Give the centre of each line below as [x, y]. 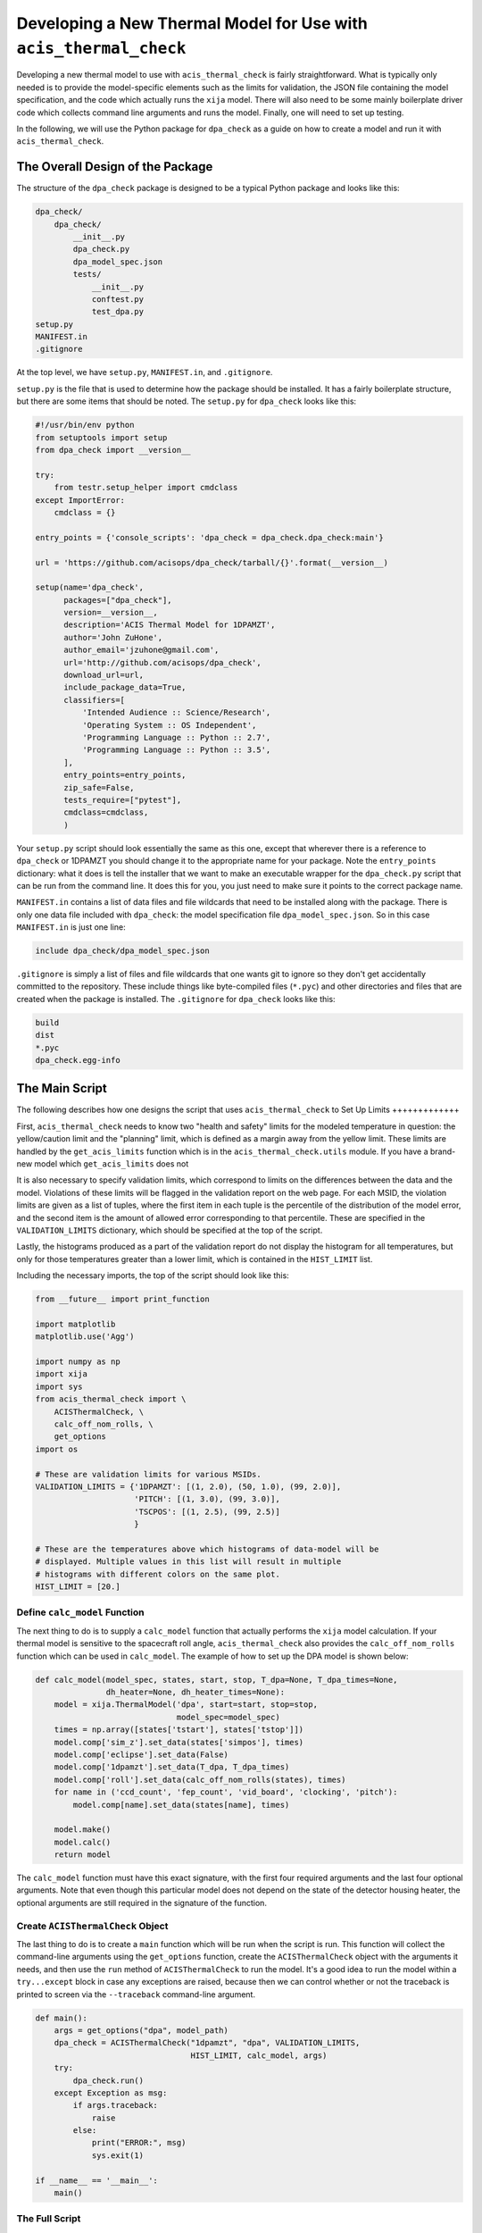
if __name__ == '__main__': [96, 2180]
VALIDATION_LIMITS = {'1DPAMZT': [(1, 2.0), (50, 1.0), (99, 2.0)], [188, 1487]
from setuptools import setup [101, 437]
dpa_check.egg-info [78, 1060]
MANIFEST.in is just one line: [71, 927]
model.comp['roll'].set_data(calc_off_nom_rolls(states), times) [200, 1779]
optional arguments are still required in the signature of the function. [142, 1903]
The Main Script [62, 1088]
